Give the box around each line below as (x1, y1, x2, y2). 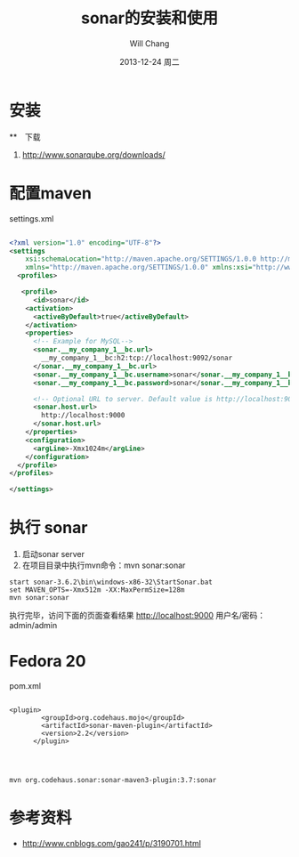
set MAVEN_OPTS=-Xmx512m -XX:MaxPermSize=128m (9, 586, 185, 594)
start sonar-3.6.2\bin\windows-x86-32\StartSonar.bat (9, 578, 214, 587)
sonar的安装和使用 (81, 8, 218, 28)
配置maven (9, 183, 92, 203)
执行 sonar (9, 518, 88, 538)
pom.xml (9, 681, 42, 691)
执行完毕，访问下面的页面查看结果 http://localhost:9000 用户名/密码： (9, 610, 266, 621)
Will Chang (129, 37, 170, 49)
